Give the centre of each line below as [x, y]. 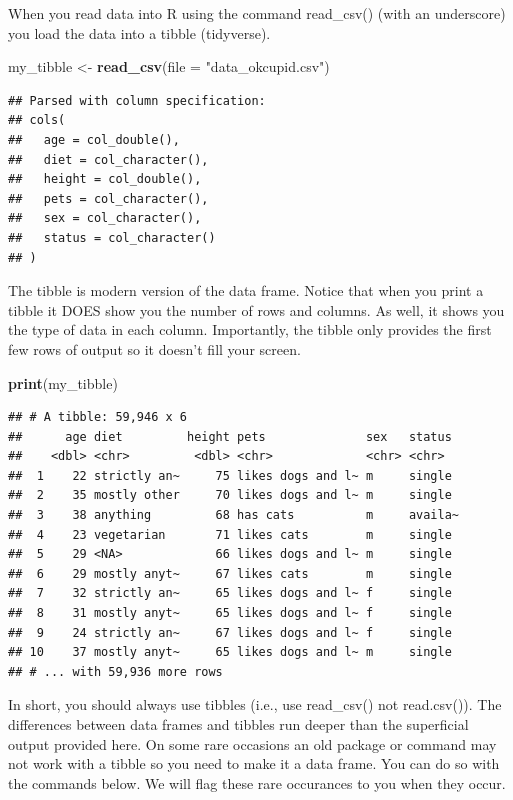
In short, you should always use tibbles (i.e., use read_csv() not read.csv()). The [255, 704]
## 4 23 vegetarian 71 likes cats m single [230, 534]
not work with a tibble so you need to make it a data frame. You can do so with [254, 763]
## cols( [37, 120]
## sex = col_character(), [105, 218]
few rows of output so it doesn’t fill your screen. [154, 348]
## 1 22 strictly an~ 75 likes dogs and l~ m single [230, 475]
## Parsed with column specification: [137, 100]
